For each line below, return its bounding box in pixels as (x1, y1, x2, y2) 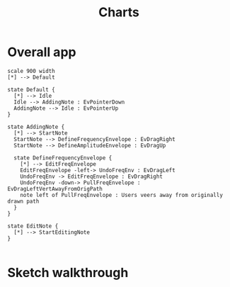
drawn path (7, 198, 40, 205)
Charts (98, 4, 140, 21)
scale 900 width (7, 67, 55, 74)
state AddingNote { (7, 123, 65, 130)
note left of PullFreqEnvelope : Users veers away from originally (20, 191, 223, 198)
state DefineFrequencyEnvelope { (13, 154, 113, 162)
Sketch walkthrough (7, 265, 129, 281)
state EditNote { (7, 223, 59, 230)
